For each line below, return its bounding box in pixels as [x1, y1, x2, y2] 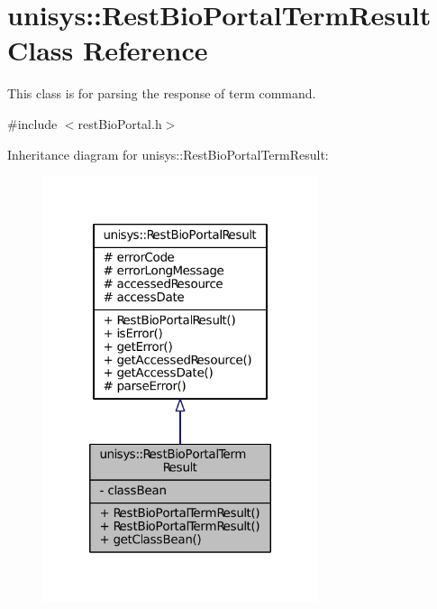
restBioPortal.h [77, 114, 162, 133]
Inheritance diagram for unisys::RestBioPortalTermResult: [7, 144, 329, 163]
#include [7, 114, 58, 133]
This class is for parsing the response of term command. [7, 84, 316, 103]
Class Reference [7, 32, 208, 69]
